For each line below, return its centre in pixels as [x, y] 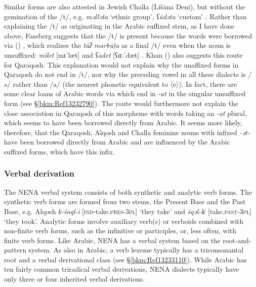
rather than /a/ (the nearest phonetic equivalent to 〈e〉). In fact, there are [125, 84]
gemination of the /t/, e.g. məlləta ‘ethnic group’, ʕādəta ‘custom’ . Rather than [126, 16]
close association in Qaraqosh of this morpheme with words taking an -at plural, [126, 113]
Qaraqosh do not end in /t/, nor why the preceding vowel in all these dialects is [125, 74]
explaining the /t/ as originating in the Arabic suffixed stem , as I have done [119, 26]
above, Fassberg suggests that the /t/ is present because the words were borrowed [128, 35]
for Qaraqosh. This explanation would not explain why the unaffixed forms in [121, 64]
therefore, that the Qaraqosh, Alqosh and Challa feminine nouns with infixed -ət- [127, 132]
